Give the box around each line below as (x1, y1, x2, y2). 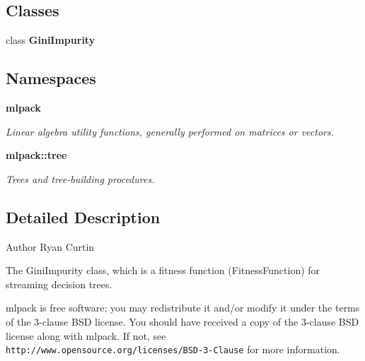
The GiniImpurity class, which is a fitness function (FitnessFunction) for (6, 263, 320, 278)
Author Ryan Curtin (6, 239, 95, 254)
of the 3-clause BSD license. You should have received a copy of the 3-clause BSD (6, 314, 359, 329)
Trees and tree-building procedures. (6, 171, 155, 186)
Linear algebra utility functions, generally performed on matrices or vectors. (6, 124, 335, 138)
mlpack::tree (6, 148, 67, 162)
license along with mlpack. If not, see (6, 328, 166, 343)
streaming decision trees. (6, 276, 112, 291)
